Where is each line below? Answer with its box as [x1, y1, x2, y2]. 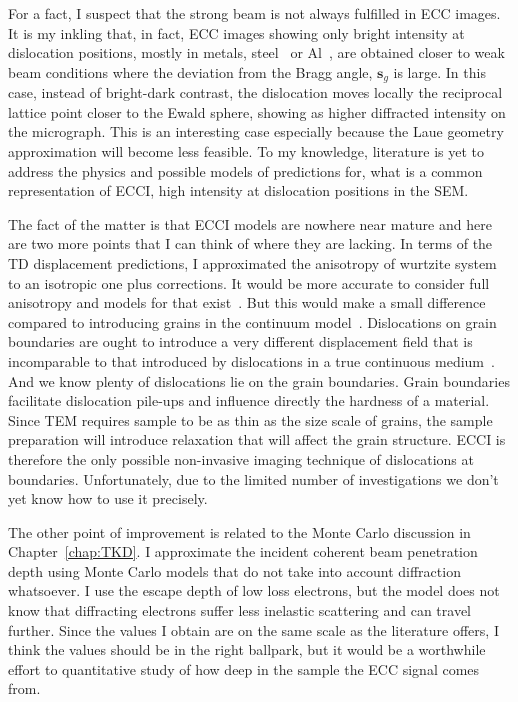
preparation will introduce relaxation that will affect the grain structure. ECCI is [8, 429, 506, 450]
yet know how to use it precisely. [8, 488, 208, 509]
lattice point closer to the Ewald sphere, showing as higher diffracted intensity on [8, 101, 506, 122]
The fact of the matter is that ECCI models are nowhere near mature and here [8, 213, 492, 234]
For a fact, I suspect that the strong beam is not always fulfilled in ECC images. [8, 3, 501, 23]
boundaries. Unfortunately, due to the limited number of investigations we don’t [8, 468, 499, 489]
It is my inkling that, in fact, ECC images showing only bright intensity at [8, 22, 465, 43]
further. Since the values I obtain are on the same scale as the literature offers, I [8, 619, 499, 640]
